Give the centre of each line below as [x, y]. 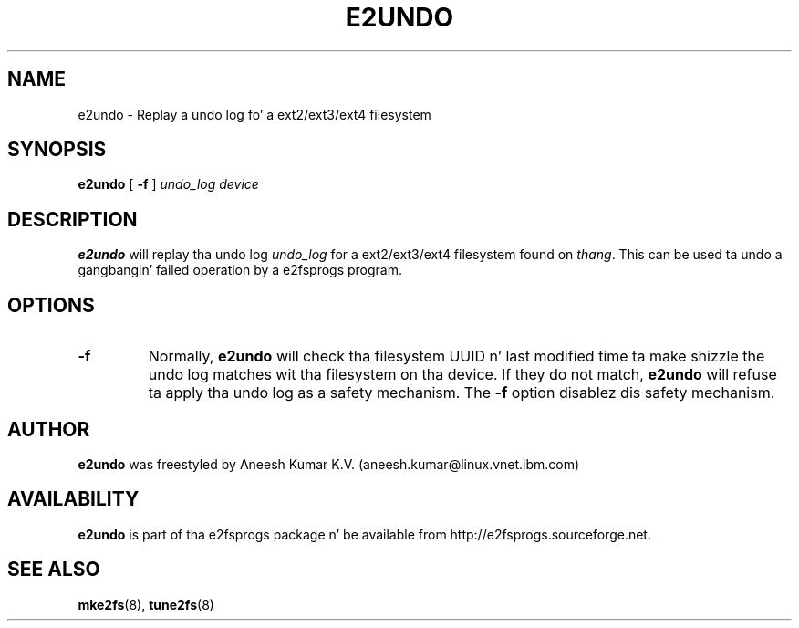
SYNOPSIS [57, 150]
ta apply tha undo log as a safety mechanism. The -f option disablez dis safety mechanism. [462, 393]
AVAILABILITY [73, 499]
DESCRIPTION [73, 219]
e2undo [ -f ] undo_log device [168, 184]
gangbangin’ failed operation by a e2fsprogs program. [240, 270]
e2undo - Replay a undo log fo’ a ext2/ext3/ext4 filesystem [254, 114]
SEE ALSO [54, 570]
